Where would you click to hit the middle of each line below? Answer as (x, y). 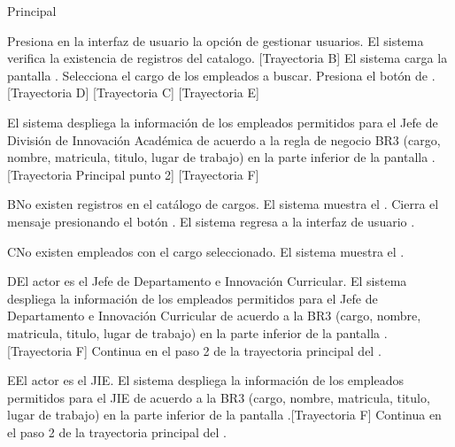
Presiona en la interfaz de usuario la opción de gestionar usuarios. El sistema (216, 40)
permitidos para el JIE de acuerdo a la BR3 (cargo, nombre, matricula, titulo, (219, 397)
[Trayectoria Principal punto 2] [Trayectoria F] (133, 174)
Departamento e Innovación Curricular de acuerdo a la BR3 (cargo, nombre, (214, 316)
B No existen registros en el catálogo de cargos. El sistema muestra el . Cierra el (223, 204)
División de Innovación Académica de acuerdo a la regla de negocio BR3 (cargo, (224, 139)
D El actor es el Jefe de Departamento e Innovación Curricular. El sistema (207, 281)
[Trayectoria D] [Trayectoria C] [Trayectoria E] (133, 92)
